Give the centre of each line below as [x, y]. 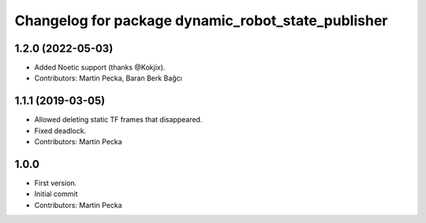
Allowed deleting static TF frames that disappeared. [118, 120]
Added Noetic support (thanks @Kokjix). [100, 68]
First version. [56, 183]
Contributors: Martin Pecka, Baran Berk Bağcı [108, 78]
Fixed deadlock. [60, 131]
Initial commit [56, 194]
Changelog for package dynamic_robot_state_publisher [201, 20]
